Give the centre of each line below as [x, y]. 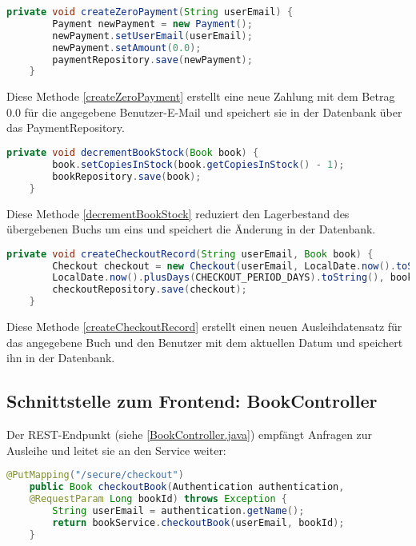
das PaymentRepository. [66, 128]
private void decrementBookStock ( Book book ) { [133, 153]
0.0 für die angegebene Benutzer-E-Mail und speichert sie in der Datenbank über [204, 112]
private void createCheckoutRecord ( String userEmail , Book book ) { [190, 254]
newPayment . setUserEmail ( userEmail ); [152, 36]
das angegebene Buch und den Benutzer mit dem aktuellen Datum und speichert [205, 342]
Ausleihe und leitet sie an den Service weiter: [116, 450]
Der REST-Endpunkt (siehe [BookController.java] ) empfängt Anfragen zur [190, 434]
